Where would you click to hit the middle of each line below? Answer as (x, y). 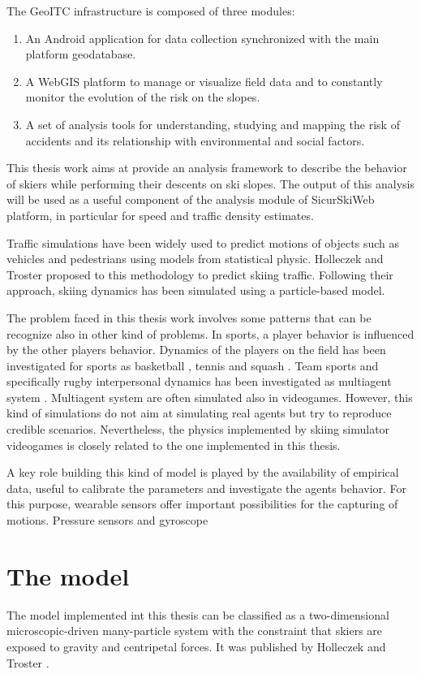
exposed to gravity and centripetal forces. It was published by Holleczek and (196, 646)
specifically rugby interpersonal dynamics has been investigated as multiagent (199, 381)
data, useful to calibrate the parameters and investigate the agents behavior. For (207, 488)
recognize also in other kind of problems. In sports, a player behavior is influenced (210, 333)
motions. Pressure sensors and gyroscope (107, 520)
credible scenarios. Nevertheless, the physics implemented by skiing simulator (198, 429)
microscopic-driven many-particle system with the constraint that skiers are (195, 631)
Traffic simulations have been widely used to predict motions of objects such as (203, 242)
